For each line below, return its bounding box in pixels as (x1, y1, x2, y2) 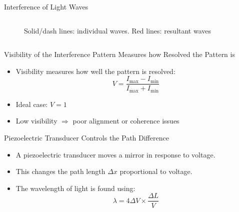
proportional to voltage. (119, 166, 192, 176)
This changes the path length (15, 166, 105, 176)
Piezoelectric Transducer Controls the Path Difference (4, 132, 169, 143)
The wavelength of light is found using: (15, 182, 135, 193)
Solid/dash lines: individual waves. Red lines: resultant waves (24, 25, 211, 35)
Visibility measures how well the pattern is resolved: (15, 65, 175, 76)
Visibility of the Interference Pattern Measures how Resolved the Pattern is (4, 49, 235, 59)
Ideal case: (15, 98, 48, 109)
